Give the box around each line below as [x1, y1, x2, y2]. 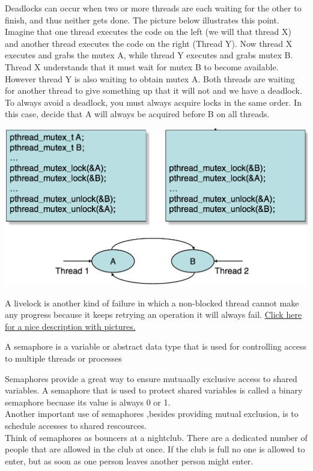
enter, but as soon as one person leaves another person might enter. [5, 454, 254, 467]
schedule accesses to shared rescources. [5, 419, 147, 431]
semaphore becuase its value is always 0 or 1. [5, 395, 171, 408]
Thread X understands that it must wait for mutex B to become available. [5, 60, 279, 73]
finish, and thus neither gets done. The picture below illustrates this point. [5, 13, 279, 26]
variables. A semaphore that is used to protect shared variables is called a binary [5, 384, 303, 397]
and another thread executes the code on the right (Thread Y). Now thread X [5, 37, 293, 49]
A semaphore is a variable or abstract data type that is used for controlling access [5, 340, 307, 353]
